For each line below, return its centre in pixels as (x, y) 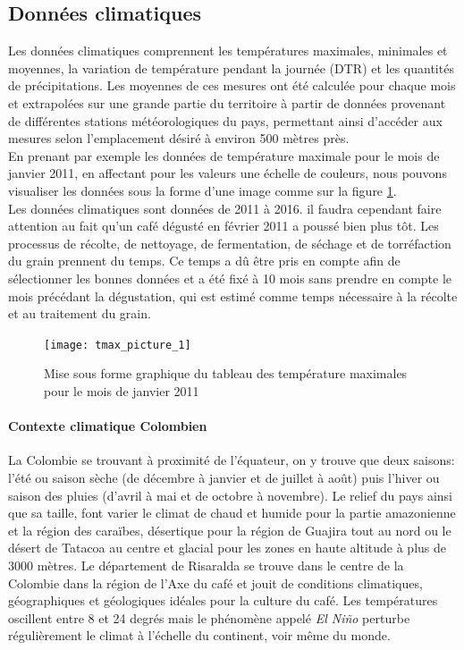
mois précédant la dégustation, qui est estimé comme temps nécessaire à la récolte (233, 295)
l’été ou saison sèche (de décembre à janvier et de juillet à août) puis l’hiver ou (224, 477)
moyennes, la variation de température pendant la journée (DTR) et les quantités (231, 68)
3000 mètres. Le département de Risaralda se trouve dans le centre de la (206, 565)
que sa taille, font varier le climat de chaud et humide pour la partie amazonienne (232, 513)
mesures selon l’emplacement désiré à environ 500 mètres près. (179, 138)
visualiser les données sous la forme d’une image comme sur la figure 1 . (202, 190)
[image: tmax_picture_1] (118, 345)
